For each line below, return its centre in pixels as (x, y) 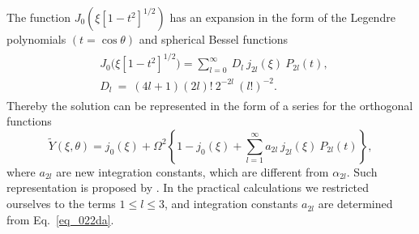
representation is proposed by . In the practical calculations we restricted (188, 187)
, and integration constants (231, 204)
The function (38, 17)
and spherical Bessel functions (214, 39)
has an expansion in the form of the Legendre (282, 17)
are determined (355, 204)
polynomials (36, 39)
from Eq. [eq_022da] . (60, 219)
